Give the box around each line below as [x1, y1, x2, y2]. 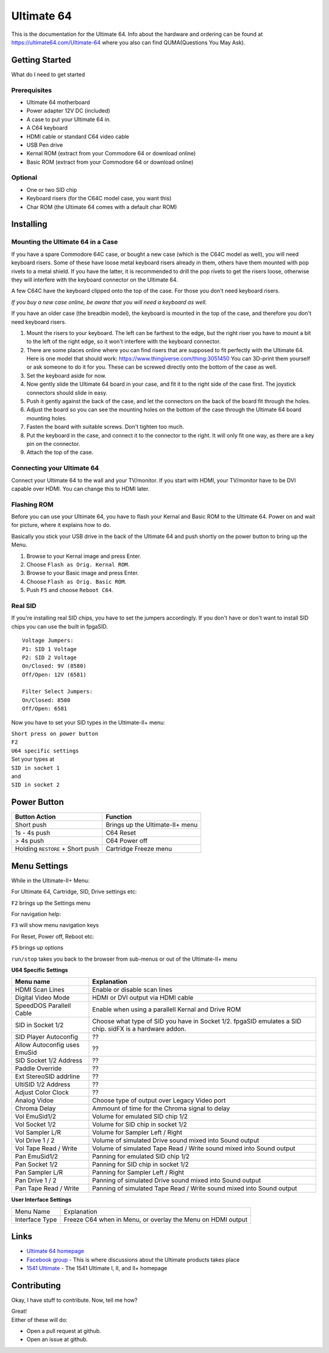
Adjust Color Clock [15, 1088, 69, 1097]
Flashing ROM [11, 500, 54, 509]
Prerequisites [11, 86, 52, 94]
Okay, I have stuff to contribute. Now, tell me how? [11, 1296, 138, 1304]
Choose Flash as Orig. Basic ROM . [26, 578, 127, 585]
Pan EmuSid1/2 [15, 1152, 58, 1160]
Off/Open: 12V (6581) [22, 671, 87, 678]
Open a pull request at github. [26, 1327, 102, 1335]
